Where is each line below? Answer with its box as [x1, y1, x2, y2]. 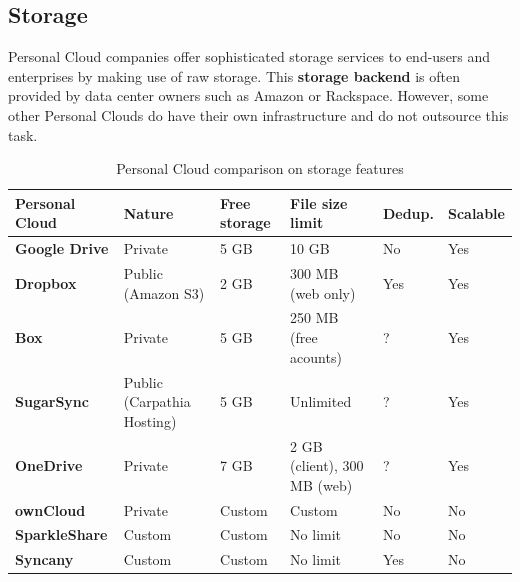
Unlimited [290, 391, 352, 412]
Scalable [447, 202, 505, 223]
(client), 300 [290, 455, 364, 476]
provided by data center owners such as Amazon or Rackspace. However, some [8, 85, 489, 106]
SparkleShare [15, 524, 108, 545]
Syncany [15, 549, 74, 570]
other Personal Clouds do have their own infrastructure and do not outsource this [8, 104, 509, 125]
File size [290, 192, 348, 213]
